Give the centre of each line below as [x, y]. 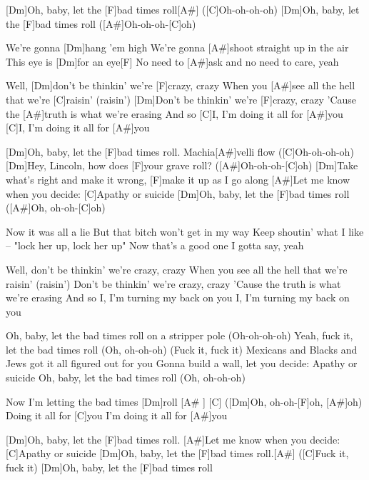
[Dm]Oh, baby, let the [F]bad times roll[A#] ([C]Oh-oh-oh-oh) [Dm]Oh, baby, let [183, 9]
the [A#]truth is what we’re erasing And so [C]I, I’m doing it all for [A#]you [175, 113]
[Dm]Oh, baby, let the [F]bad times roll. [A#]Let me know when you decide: [173, 439]
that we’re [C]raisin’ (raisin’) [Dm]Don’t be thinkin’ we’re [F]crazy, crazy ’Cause [181, 99]
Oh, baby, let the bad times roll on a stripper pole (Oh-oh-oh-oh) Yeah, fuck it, [180, 335]
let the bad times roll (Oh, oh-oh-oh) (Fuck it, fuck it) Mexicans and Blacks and [182, 349]
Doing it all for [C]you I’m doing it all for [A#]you [117, 415]
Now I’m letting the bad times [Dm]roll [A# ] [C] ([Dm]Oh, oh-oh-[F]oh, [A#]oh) [184, 401]
